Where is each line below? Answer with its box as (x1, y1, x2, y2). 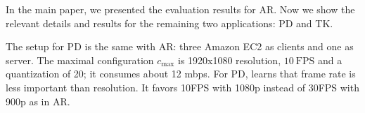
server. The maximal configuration (6, 52, 154, 67)
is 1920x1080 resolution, (177, 52, 281, 67)
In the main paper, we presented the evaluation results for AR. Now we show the (6, 2, 355, 16)
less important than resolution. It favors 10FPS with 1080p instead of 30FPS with (6, 80, 359, 94)
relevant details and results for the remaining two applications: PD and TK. (6, 15, 333, 30)
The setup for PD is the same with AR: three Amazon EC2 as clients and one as (6, 39, 354, 54)
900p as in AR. (6, 93, 70, 108)
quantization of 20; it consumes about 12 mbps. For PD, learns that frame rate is (6, 66, 356, 81)
